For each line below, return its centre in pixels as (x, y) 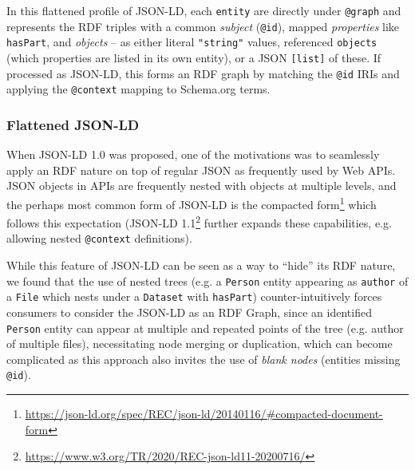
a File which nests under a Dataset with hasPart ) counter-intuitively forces (194, 296)
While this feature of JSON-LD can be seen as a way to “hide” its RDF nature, (201, 265)
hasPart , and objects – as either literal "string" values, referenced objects (192, 42)
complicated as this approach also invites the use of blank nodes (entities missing (204, 359)
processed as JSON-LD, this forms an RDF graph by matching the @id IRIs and (203, 73)
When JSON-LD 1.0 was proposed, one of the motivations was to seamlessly (193, 154)
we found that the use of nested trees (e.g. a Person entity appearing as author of (207, 280)
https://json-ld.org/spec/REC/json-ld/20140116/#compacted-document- (204, 414)
